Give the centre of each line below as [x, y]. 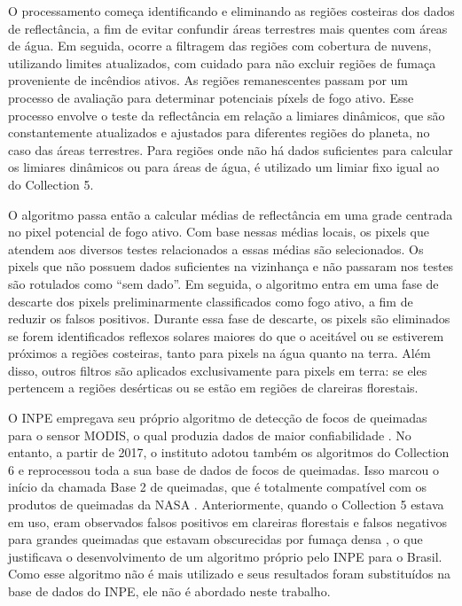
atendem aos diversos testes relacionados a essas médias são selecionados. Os [216, 249]
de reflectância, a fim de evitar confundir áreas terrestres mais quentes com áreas [228, 28]
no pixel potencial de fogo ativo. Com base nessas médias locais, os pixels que [219, 232]
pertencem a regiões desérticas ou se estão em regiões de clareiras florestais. [213, 388]
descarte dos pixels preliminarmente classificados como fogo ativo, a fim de [211, 301]
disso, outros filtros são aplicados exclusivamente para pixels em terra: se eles [218, 370]
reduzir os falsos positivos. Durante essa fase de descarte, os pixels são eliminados [229, 319]
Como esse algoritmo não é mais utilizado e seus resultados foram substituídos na [229, 574]
